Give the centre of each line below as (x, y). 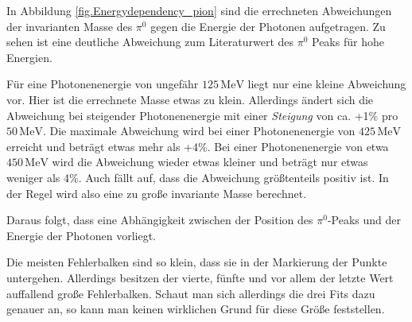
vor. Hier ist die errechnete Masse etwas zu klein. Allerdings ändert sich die (190, 99)
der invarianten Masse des (70, 26)
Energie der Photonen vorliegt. (81, 235)
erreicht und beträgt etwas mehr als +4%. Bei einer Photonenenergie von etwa (198, 146)
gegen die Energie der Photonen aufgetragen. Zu (268, 26)
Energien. (29, 57)
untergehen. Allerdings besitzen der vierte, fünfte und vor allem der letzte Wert (200, 277)
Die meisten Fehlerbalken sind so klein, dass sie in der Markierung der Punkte (197, 262)
